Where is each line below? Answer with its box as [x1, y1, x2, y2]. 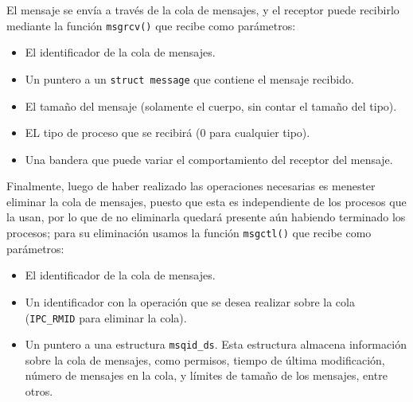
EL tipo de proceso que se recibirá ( [25, 124, 201, 141]
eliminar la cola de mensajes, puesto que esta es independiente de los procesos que [6, 193, 407, 209]
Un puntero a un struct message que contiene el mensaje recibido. [25, 70, 354, 87]
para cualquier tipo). [209, 124, 310, 141]
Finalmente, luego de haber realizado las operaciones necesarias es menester [6, 178, 376, 194]
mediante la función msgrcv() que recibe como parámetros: [6, 17, 296, 33]
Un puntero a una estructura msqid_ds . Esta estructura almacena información [25, 336, 407, 353]
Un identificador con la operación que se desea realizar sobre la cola [25, 293, 355, 310]
